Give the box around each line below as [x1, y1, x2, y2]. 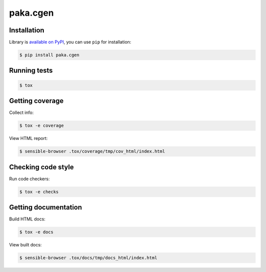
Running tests [9, 66, 53, 75]
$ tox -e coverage [19, 123, 64, 129]
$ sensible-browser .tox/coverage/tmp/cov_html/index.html [19, 149, 165, 154]
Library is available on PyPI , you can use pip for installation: [9, 39, 132, 45]
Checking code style [9, 163, 74, 171]
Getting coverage [9, 97, 64, 105]
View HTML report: [9, 136, 48, 141]
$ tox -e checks [19, 189, 59, 194]
